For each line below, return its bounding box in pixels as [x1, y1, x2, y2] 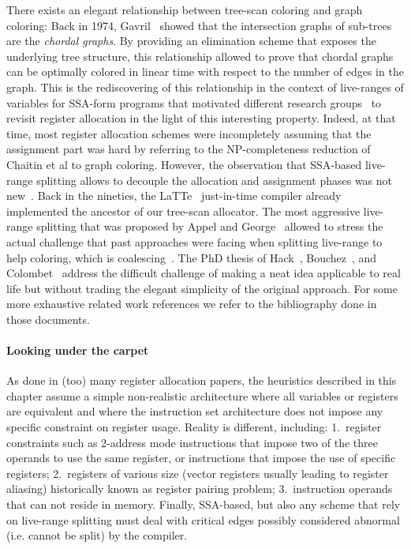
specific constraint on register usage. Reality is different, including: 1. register [6, 419, 382, 435]
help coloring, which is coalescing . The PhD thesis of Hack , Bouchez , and [6, 249, 377, 265]
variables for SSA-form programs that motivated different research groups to [6, 94, 382, 111]
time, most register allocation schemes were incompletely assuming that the [6, 125, 372, 141]
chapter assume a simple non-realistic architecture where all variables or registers [6, 387, 398, 404]
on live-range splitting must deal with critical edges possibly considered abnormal [6, 511, 400, 528]
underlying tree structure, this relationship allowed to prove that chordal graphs [6, 47, 394, 64]
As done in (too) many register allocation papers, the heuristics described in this [6, 372, 397, 389]
